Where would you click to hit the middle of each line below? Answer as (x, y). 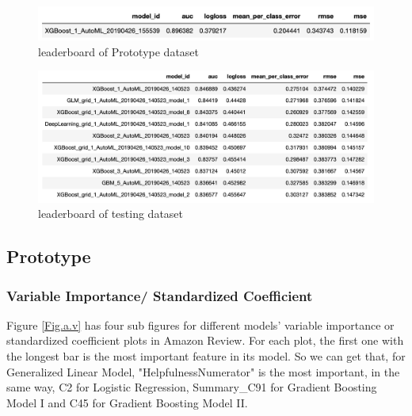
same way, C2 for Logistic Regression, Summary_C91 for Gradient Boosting (192, 387)
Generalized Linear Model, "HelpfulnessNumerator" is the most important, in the (203, 371)
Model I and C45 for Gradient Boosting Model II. (127, 402)
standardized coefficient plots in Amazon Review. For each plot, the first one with (205, 340)
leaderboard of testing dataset (111, 214)
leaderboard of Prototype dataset (119, 51)
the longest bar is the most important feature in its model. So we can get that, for (206, 356)
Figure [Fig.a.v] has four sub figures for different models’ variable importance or (200, 324)
